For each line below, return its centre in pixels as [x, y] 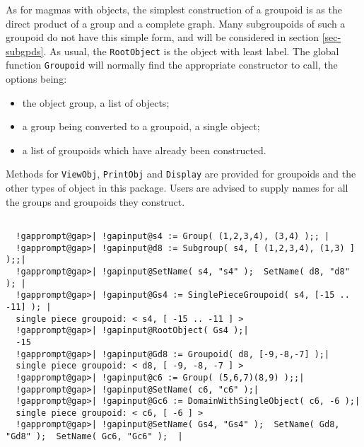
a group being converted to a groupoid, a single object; [141, 126]
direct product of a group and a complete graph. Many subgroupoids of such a [176, 23]
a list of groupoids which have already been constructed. [144, 150]
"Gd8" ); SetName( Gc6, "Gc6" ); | [94, 437]
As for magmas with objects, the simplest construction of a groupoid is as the [174, 9]
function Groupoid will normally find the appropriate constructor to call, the [172, 65]
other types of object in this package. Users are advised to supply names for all [177, 188]
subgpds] [25, 51]
